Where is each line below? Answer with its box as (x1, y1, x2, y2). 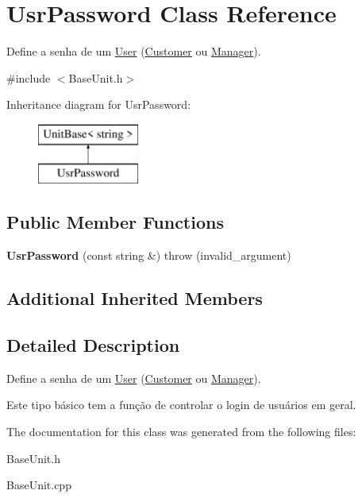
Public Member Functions (6, 210, 224, 234)
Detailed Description (6, 333, 180, 357)
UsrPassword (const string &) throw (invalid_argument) (6, 247, 291, 264)
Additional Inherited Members (6, 286, 263, 311)
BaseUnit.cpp (6, 477, 71, 493)
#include (6, 69, 51, 86)
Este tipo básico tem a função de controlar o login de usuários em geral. (6, 396, 356, 413)
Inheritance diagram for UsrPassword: (6, 96, 191, 113)
